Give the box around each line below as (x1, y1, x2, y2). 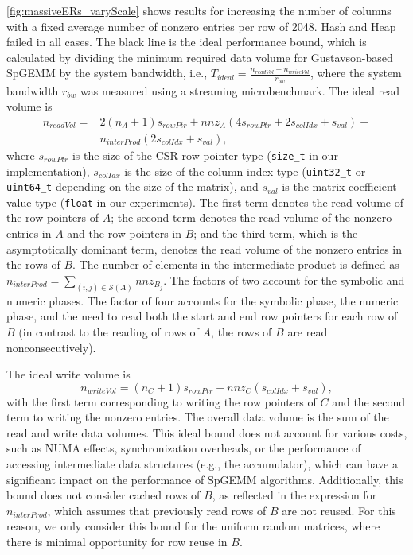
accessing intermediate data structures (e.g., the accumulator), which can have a (6, 456, 398, 472)
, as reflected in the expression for (212, 487, 377, 503)
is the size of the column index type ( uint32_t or (124, 162, 366, 179)
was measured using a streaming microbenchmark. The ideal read (80, 82, 400, 99)
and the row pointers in (67, 225, 182, 242)
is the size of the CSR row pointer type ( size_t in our (72, 146, 338, 163)
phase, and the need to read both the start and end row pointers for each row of (6, 308, 398, 324)
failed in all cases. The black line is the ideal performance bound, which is (6, 33, 367, 50)
